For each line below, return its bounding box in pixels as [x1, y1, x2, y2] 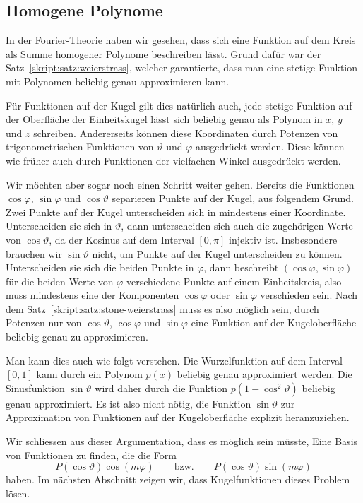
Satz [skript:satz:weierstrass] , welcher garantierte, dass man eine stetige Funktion [6, 60, 358, 75]
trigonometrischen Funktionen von [6, 139, 154, 154]
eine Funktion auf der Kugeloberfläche [191, 315, 357, 330]
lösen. [6, 485, 30, 500]
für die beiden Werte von [6, 273, 114, 288]
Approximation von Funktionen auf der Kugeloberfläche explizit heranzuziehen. [6, 410, 350, 425]
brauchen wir [6, 246, 62, 261]
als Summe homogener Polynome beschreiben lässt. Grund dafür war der [6, 46, 321, 61]
